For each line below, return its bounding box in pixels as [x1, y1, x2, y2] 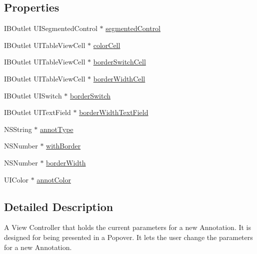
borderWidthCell [93, 73, 145, 83]
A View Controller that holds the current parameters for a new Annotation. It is [4, 222, 251, 232]
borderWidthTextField [79, 107, 148, 117]
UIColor [4, 174, 29, 184]
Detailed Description [4, 198, 113, 214]
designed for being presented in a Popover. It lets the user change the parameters [4, 231, 253, 242]
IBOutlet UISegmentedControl [4, 23, 97, 33]
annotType [40, 123, 73, 134]
